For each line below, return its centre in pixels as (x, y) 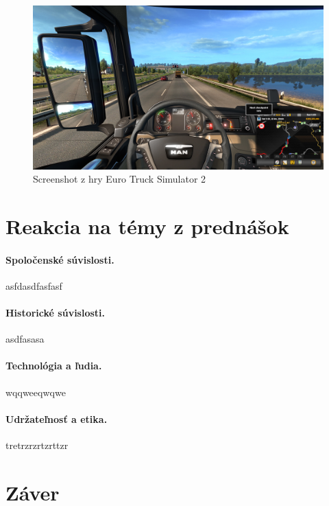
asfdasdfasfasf (34, 285)
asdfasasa (25, 339)
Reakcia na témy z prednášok (147, 226)
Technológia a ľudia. (54, 366)
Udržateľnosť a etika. (57, 418)
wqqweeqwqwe (36, 392)
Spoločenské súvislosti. (60, 259)
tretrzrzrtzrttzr (37, 445)
